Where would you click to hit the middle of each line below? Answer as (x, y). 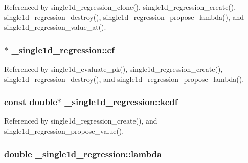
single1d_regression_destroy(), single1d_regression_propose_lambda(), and (124, 17)
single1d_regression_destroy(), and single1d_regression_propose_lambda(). (124, 79)
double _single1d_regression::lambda (83, 154)
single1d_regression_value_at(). (55, 27)
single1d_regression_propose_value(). (64, 131)
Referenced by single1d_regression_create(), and (81, 121)
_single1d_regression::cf (63, 49)
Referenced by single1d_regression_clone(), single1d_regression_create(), (120, 7)
